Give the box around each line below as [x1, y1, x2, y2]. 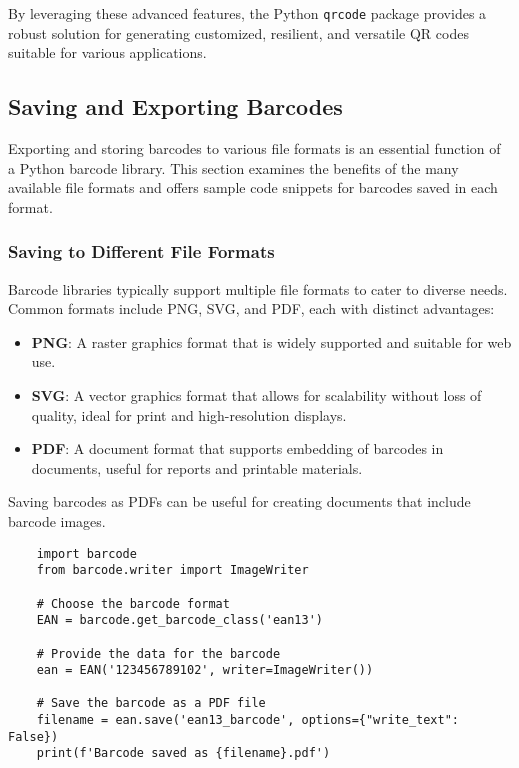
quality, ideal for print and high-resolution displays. [31, 404, 347, 425]
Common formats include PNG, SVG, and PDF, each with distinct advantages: [8, 298, 495, 319]
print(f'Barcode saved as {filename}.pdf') [36, 746, 331, 761]
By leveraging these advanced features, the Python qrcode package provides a [8, 3, 487, 23]
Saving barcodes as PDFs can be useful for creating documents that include [8, 491, 471, 512]
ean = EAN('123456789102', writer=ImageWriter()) [36, 663, 374, 678]
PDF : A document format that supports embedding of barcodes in [31, 438, 444, 459]
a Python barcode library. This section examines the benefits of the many [8, 157, 459, 178]
